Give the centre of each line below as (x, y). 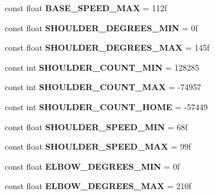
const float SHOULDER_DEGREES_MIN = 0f (101, 27)
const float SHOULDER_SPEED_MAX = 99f (98, 146)
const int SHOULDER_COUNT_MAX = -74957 (103, 87)
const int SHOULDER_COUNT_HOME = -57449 (106, 106)
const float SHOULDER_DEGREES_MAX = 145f (107, 47)
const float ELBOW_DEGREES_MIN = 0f (92, 166)
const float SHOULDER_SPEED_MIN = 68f (96, 126)
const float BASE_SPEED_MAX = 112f (86, 8)
